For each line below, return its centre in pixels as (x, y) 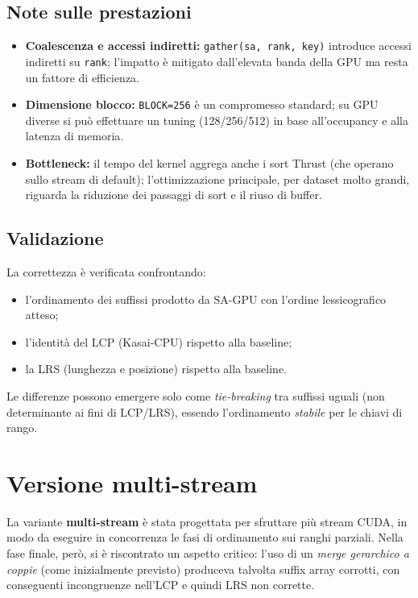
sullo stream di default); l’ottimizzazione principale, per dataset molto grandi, (217, 179)
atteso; (42, 315)
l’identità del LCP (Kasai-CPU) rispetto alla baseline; (159, 341)
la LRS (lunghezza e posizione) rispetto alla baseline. (156, 369)
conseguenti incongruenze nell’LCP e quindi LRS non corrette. (161, 585)
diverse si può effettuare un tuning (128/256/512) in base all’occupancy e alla (217, 120)
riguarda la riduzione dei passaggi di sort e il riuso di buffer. (174, 195)
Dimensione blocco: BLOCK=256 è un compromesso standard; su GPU (202, 104)
